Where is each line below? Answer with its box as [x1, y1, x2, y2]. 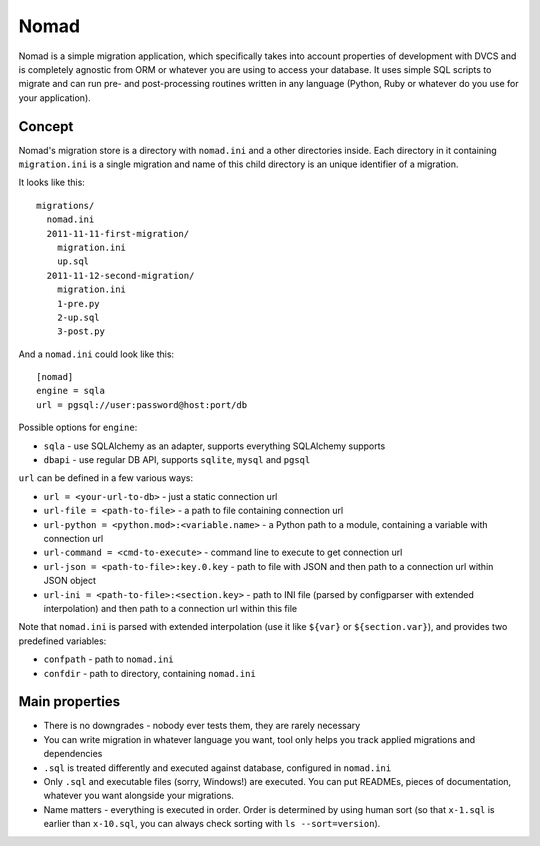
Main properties [18, 693, 121, 710]
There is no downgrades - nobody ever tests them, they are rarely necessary [43, 720, 361, 732]
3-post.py [56, 326, 105, 337]
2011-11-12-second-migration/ [46, 270, 195, 281]
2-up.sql [56, 311, 100, 323]
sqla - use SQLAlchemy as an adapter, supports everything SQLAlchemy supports [43, 440, 386, 452]
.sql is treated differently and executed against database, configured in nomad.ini [43, 761, 392, 774]
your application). [18, 91, 92, 104]
